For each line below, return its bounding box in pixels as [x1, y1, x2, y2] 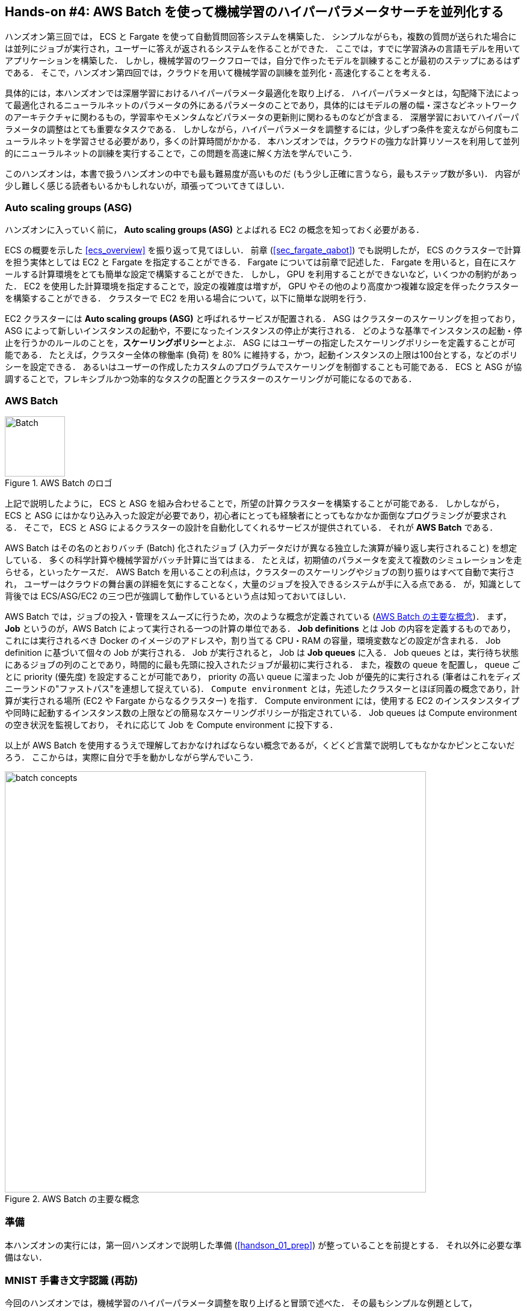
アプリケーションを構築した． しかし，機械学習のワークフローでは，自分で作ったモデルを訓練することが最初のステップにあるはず [5, 55, 520, 66]
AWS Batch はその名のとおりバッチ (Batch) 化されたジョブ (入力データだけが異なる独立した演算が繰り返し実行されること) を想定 [5, 542, 517, 553]
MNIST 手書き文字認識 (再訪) [5, 1274, 138, 1287]
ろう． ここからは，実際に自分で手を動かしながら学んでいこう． [5, 751, 258, 762]
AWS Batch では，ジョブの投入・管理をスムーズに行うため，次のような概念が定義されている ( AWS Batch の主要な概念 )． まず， [5, 611, 512, 622]
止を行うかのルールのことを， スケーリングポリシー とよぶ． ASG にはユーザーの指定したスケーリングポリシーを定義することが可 [5, 338, 516, 348]
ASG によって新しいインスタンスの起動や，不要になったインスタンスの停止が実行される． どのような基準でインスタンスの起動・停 [5, 325, 522, 336]
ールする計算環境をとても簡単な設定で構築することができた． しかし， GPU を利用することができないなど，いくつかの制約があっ [5, 269, 517, 280]
